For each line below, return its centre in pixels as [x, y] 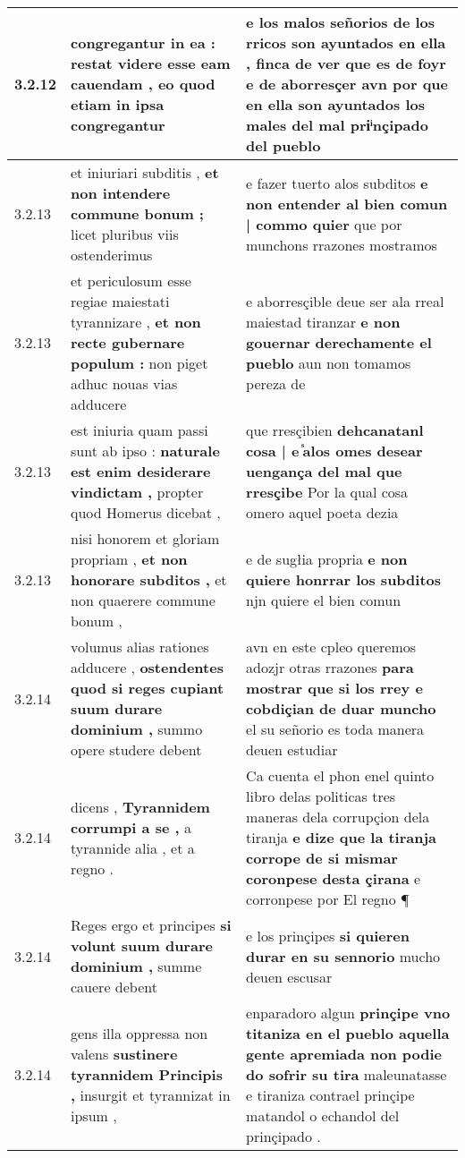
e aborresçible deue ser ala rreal [345, 301]
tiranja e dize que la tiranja [342, 837]
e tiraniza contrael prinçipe [330, 1095]
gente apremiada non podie [344, 1054]
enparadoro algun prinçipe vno [348, 1013]
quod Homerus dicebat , [146, 512]
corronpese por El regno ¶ [328, 899]
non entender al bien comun [347, 203]
